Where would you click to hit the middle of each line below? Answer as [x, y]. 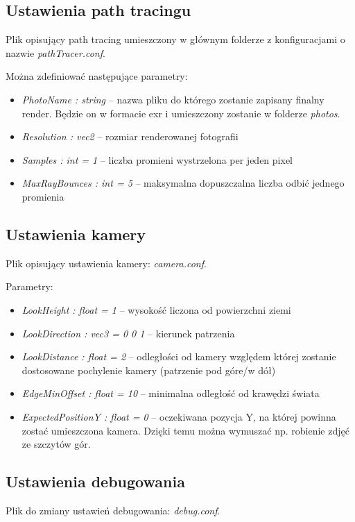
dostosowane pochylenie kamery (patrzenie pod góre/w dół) [149, 370]
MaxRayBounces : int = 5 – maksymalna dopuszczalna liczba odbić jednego [183, 183]
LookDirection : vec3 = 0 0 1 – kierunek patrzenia [128, 333]
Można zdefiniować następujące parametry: [97, 76]
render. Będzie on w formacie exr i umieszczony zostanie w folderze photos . [181, 113]
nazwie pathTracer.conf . [55, 52]
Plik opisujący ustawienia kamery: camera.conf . [106, 263]
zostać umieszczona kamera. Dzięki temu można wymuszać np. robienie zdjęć [185, 430]
